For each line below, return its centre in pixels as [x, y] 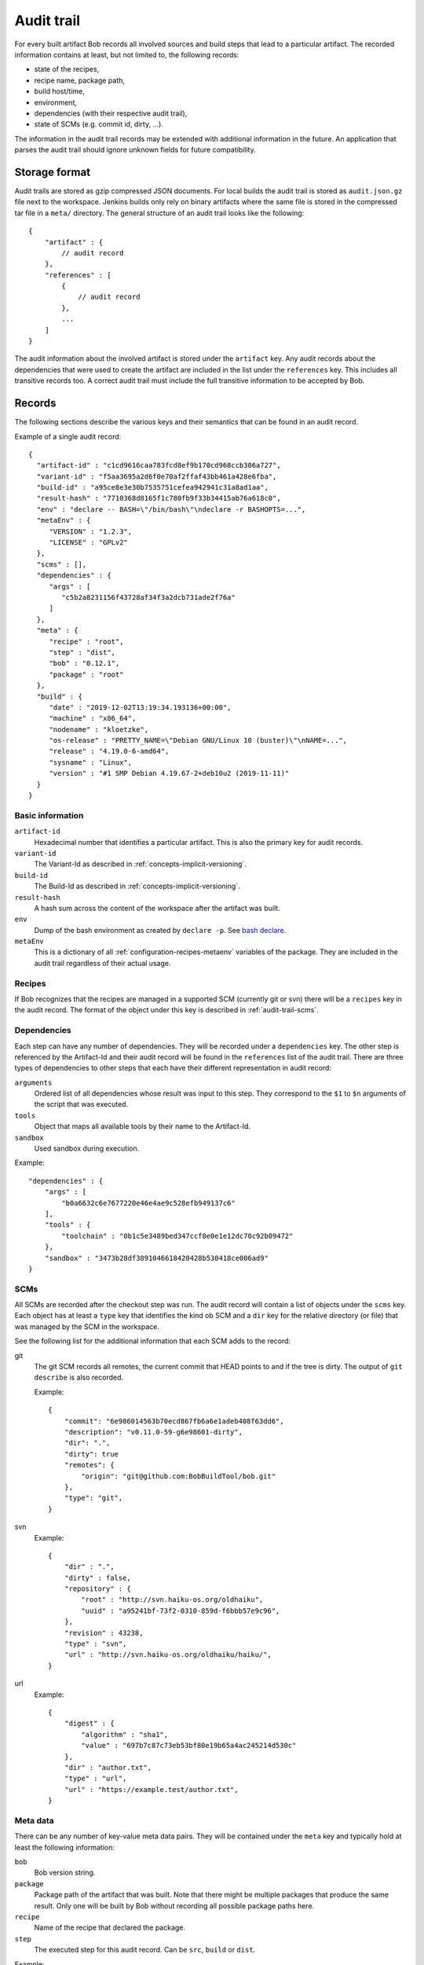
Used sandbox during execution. [87, 1148]
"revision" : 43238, [104, 1633]
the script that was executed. [81, 1104]
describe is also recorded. [79, 1377]
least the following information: [65, 1847]
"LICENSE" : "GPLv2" [89, 543]
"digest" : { [89, 1724]
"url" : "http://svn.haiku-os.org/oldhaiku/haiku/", [168, 1655]
